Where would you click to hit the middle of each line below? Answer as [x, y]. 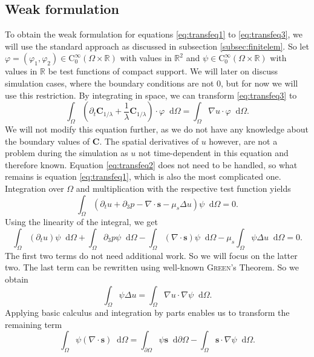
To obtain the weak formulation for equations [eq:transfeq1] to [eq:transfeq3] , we [154, 34]
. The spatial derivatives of [149, 141]
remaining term [34, 324]
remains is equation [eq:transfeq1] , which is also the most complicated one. [143, 176]
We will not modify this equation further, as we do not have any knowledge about [157, 129]
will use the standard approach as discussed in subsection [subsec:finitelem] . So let [157, 46]
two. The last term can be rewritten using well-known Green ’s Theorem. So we [152, 267]
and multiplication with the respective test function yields [183, 188]
